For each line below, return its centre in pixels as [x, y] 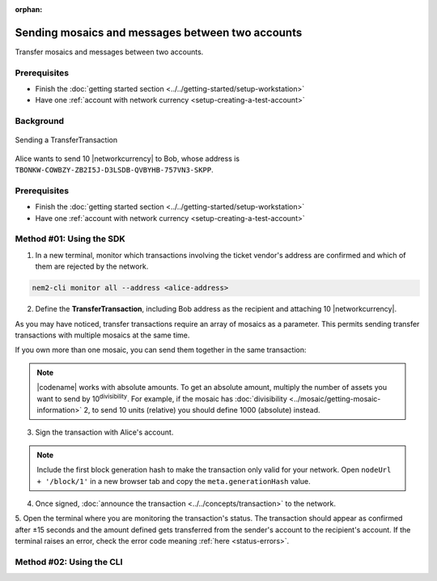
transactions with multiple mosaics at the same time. [102, 335]
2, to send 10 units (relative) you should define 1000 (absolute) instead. [202, 409]
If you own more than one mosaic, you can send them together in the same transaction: [161, 350]
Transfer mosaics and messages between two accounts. [109, 52]
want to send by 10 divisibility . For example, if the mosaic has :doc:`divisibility [162, 398]
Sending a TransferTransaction [66, 140]
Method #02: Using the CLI [69, 562]
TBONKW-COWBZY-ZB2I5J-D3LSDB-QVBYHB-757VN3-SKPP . [114, 170]
